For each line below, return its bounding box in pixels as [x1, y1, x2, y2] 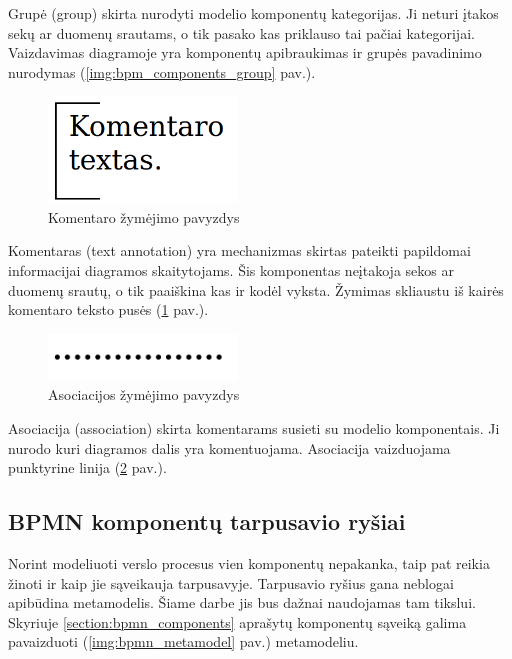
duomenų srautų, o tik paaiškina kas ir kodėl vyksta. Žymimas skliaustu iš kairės [8, 279, 504, 300]
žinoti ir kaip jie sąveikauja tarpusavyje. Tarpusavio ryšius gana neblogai [8, 572, 454, 593]
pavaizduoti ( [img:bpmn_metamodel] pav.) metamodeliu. [8, 631, 359, 652]
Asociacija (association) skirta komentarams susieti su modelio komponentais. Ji [8, 418, 500, 439]
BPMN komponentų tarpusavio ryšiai [8, 506, 406, 537]
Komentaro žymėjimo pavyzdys [48, 206, 240, 227]
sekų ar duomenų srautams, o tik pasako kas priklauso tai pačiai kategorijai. [8, 22, 475, 43]
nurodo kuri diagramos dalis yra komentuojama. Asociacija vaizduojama [8, 437, 451, 458]
